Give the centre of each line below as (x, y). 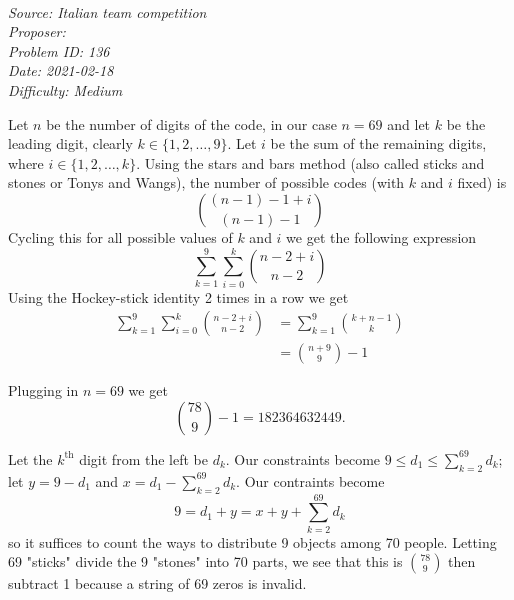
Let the (30, 458)
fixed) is (482, 182)
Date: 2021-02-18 (61, 70)
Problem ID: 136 (59, 50)
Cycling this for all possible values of (120, 236)
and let (409, 123)
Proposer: (37, 31)
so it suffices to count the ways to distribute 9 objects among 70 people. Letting (252, 541)
